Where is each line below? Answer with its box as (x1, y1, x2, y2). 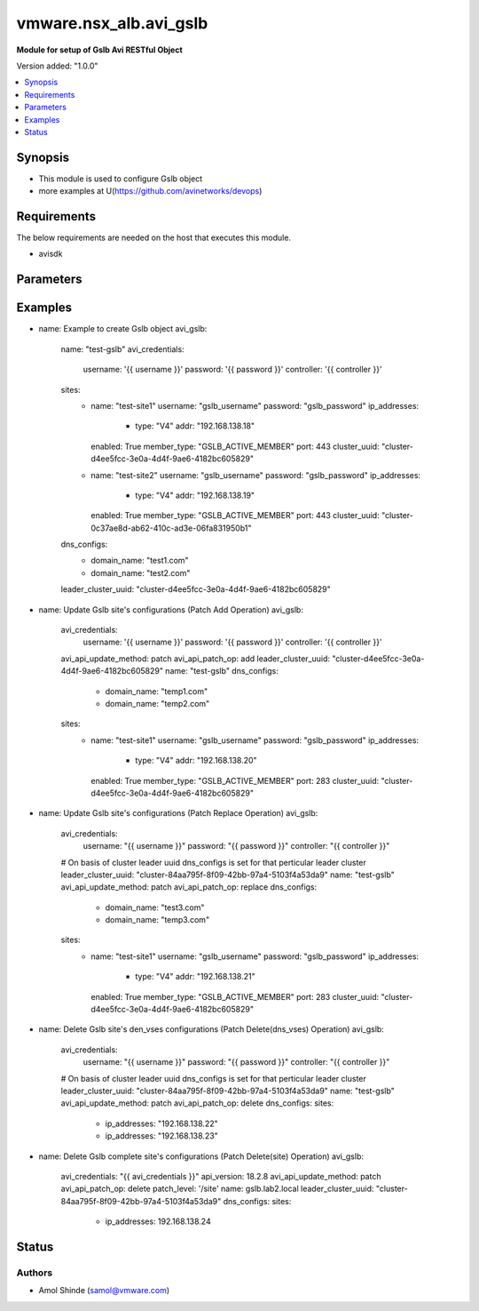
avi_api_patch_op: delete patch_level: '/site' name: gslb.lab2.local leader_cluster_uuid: (60, 1183, 374, 1195)
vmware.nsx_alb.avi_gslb (16, 13, 208, 33)
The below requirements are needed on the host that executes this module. (16, 232, 292, 244)
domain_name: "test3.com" (105, 902, 205, 913)
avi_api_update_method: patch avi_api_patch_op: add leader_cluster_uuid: (60, 653, 331, 664)
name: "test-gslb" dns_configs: (165, 666, 279, 676)
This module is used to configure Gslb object (38, 173, 203, 184)
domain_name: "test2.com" (90, 567, 191, 578)
